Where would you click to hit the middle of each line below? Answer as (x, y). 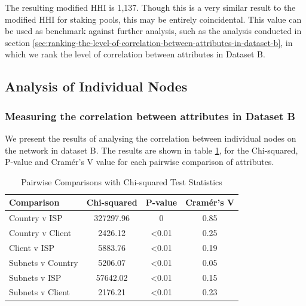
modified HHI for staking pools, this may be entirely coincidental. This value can (153, 19)
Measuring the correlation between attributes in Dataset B (150, 116)
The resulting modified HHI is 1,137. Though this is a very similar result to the (150, 7)
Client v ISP (32, 247)
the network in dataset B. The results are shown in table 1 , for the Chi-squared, (152, 150)
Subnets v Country (44, 262)
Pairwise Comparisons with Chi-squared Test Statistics (122, 181)
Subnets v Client (39, 292)
